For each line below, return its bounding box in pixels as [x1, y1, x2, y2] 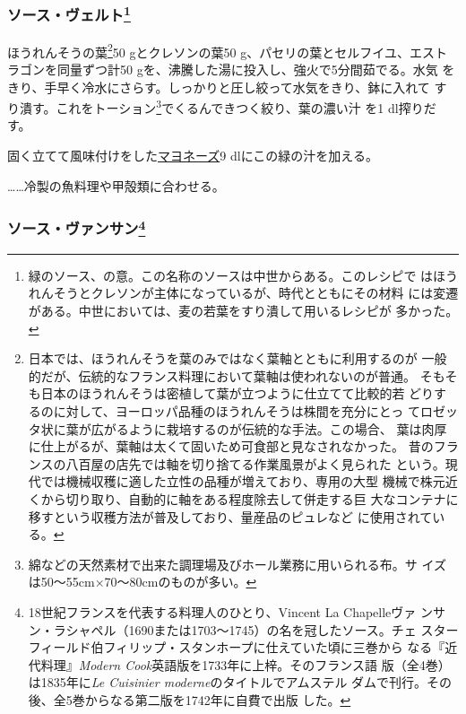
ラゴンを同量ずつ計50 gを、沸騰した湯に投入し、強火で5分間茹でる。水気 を [7, 59, 455, 78]
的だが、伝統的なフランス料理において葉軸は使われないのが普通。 [28, 366, 417, 385]
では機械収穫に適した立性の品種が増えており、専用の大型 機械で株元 [40, 472, 445, 491]
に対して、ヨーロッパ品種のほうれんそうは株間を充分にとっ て [53, 401, 420, 420]
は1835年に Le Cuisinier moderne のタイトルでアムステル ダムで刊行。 [28, 673, 427, 692]
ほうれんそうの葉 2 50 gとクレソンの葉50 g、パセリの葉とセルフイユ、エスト [7, 39, 447, 61]
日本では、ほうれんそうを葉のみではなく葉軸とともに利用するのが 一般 [28, 349, 447, 368]
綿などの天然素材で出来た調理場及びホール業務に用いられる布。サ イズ [28, 554, 447, 573]
